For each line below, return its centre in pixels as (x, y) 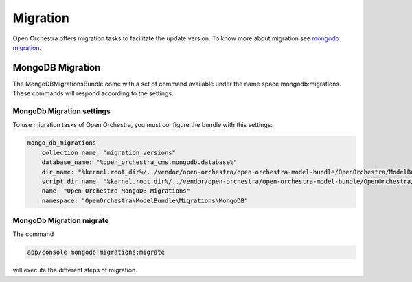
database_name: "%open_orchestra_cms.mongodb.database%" (139, 162)
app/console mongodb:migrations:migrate (96, 252)
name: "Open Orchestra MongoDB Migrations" (116, 191)
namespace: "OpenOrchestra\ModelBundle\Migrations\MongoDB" (145, 200)
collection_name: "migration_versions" (109, 152)
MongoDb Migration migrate (61, 221)
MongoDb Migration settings (62, 111)
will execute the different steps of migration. (75, 270)
